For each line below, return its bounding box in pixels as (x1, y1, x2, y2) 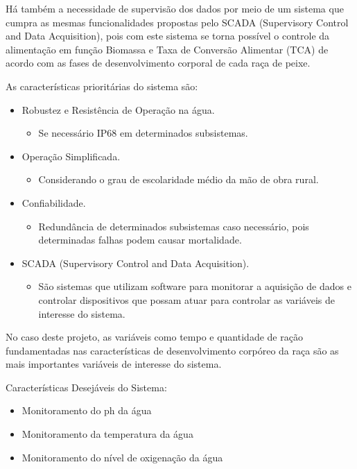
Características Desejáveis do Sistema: (6, 380, 167, 394)
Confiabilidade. (21, 195, 86, 210)
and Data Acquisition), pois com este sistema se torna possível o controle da (6, 28, 330, 43)
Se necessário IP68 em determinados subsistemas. (38, 126, 248, 140)
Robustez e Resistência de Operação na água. (21, 102, 215, 117)
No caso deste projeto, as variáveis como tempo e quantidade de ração (6, 330, 303, 344)
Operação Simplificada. (21, 148, 121, 163)
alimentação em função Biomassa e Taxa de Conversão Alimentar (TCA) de (6, 42, 329, 56)
